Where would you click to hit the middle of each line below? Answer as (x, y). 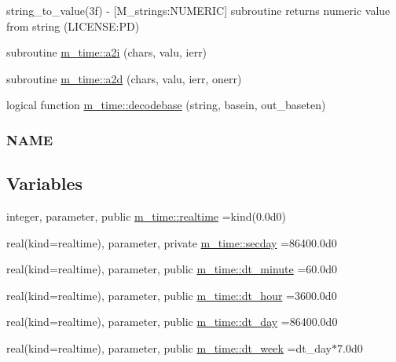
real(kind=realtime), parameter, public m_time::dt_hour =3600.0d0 (172, 295)
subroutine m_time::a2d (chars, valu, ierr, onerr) (124, 78)
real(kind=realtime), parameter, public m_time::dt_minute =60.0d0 (172, 269)
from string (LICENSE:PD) (73, 26)
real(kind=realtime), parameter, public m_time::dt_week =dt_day (169, 347)
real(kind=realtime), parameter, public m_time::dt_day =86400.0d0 (172, 322)
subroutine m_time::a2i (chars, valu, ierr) (107, 52)
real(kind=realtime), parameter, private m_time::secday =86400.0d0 (172, 242)
